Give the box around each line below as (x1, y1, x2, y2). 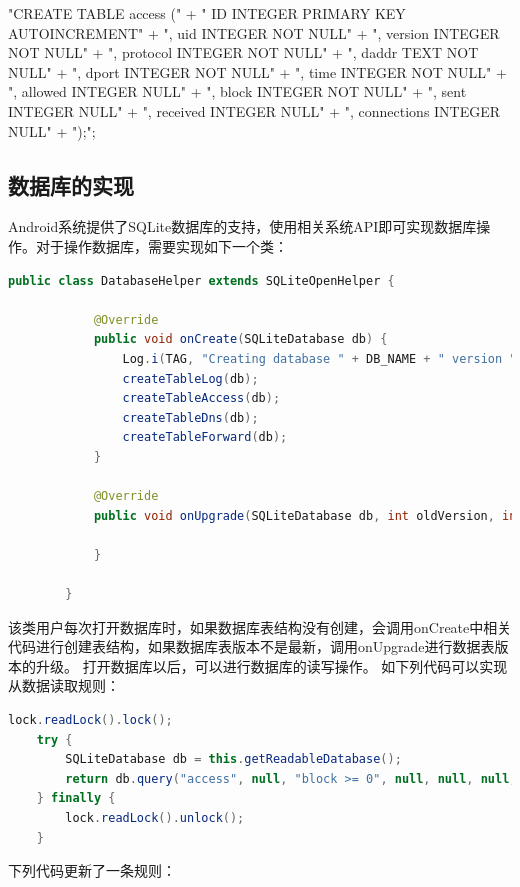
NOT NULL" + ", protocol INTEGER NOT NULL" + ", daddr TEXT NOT (8, 42, 479, 63)
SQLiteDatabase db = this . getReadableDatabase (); (65, 752, 402, 767)
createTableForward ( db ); (122, 430, 288, 445)
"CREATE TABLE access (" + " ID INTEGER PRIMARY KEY (8, 3, 406, 23)
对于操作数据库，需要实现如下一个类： (35, 235, 288, 256)
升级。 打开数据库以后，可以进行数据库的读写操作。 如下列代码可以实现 (35, 655, 508, 676)
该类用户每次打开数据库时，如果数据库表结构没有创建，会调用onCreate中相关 (8, 616, 512, 637)
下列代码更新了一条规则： (8, 860, 176, 881)
